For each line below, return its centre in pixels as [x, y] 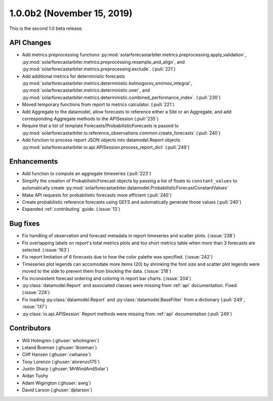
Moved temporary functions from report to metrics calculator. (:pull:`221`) [98, 104]
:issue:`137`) [35, 307]
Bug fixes [25, 224]
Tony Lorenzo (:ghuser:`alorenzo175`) [61, 361]
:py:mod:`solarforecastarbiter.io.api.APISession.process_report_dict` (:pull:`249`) [106, 147]
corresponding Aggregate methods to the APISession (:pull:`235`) [90, 119]
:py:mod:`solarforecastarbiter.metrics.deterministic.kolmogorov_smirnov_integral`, [107, 83]
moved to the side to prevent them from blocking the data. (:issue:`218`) [97, 271]
